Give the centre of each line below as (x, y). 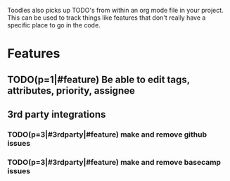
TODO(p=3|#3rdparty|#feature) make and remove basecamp (114, 162)
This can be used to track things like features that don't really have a (107, 18)
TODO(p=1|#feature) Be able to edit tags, (98, 79)
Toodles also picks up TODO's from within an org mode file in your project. (115, 10)
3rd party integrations (57, 114)
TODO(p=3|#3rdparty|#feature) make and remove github (107, 135)
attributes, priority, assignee (71, 90)
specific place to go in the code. (54, 25)
